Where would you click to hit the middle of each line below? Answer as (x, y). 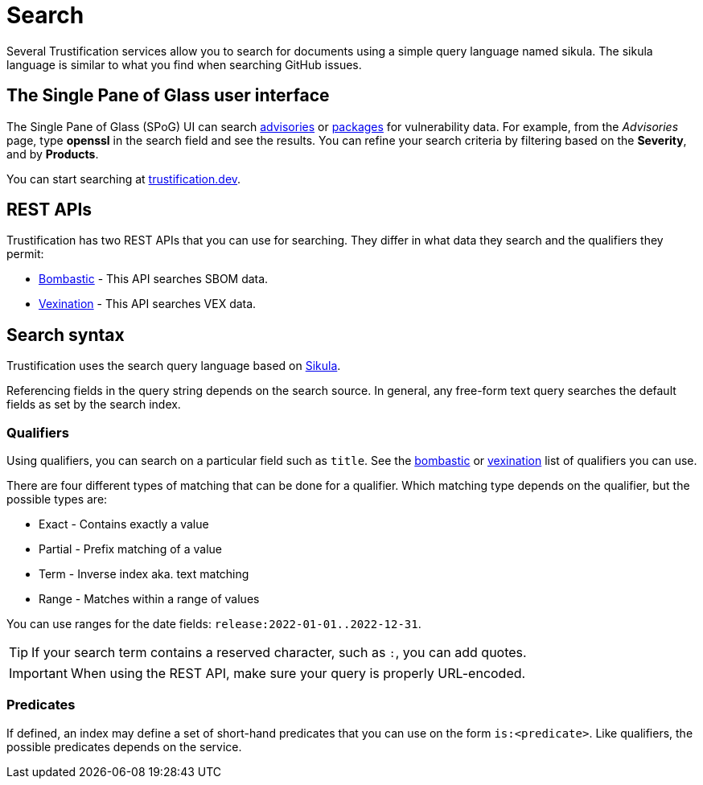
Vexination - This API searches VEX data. (148, 304)
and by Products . (53, 154)
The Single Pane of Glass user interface (168, 96)
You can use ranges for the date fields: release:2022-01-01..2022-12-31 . (214, 624)
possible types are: (57, 499)
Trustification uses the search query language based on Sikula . (174, 366)
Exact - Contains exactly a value (124, 524)
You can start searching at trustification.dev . (124, 179)
